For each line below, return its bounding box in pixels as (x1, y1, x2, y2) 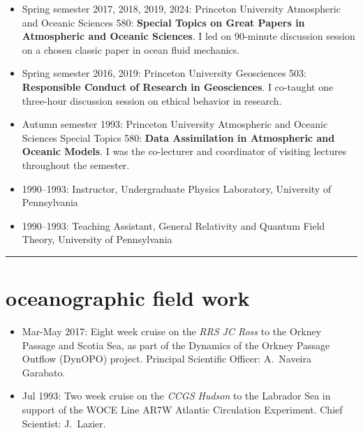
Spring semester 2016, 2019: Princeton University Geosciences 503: (22, 66, 306, 80)
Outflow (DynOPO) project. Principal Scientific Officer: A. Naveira (22, 351, 311, 366)
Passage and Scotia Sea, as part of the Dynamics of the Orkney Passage (22, 337, 330, 352)
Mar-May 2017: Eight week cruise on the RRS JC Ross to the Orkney (22, 324, 322, 339)
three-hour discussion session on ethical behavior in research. (22, 93, 282, 108)
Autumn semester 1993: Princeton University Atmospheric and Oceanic (22, 117, 328, 131)
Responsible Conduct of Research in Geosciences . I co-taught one (22, 79, 334, 94)
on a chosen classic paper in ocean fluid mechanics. (22, 42, 240, 57)
